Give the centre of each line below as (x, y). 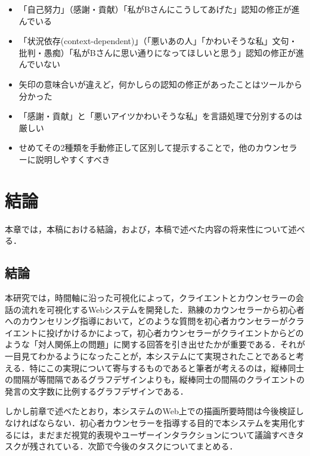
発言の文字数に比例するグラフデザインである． (97, 391)
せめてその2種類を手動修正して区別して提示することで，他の (137, 148)
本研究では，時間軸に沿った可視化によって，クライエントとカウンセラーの (150, 298)
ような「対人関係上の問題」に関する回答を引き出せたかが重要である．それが (155, 344)
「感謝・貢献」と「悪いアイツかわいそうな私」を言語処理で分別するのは (161, 116)
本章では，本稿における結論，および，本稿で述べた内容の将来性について (147, 229)
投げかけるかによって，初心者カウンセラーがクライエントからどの (175, 332)
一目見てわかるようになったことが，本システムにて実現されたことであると (151, 356)
